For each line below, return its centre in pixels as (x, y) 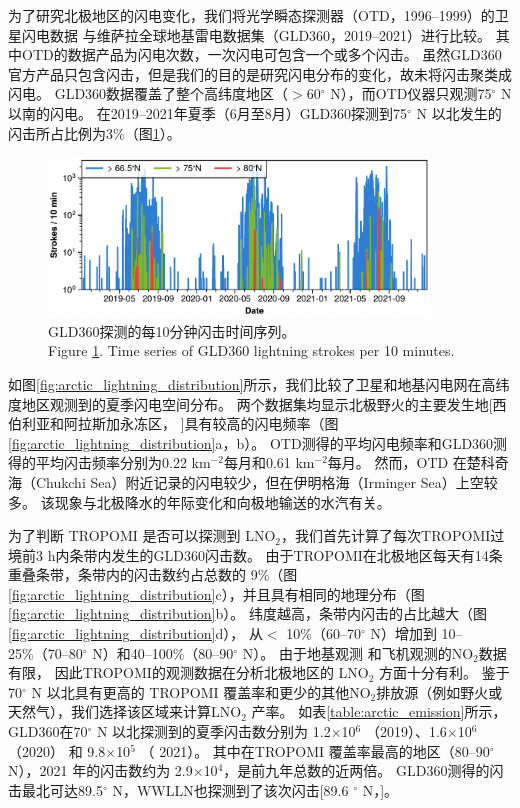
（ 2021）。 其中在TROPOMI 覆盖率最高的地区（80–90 (315, 750)
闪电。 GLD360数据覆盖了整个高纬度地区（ (148, 93)
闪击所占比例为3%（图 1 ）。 (94, 132)
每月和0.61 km (269, 462)
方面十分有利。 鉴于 (444, 672)
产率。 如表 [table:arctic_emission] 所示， (379, 711)
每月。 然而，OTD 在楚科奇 (418, 462)
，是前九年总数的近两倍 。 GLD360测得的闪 (363, 770)
